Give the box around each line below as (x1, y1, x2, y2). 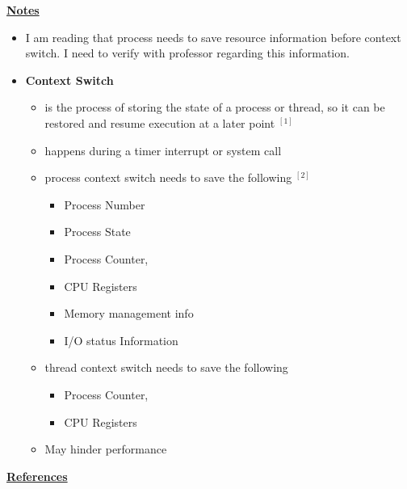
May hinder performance (44, 441, 167, 457)
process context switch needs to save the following (44, 169, 292, 186)
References (6, 467, 68, 484)
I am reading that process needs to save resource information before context (25, 28, 401, 45)
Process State (64, 223, 131, 240)
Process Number (64, 196, 145, 213)
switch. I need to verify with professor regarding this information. (25, 44, 350, 61)
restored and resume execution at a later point (44, 114, 275, 131)
